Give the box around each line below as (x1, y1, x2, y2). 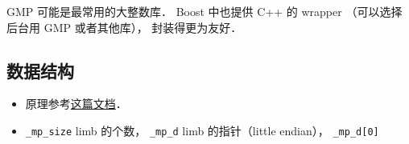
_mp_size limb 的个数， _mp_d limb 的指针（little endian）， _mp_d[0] (25, 122, 379, 138)
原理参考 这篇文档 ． (25, 95, 127, 112)
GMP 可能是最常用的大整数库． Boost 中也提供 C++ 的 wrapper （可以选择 (6, 3, 403, 19)
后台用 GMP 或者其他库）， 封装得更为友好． (6, 18, 242, 35)
